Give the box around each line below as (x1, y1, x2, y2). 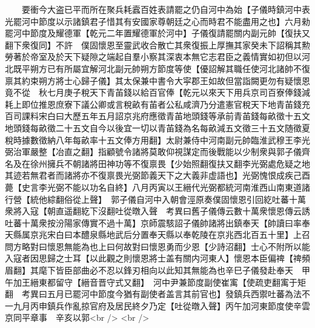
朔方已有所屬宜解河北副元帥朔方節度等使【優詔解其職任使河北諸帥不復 (30, 62, 310, 74)
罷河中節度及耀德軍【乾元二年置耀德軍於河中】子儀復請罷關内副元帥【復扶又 (5, 27, 310, 39)
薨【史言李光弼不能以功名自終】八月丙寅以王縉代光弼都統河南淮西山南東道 (5, 180, 302, 193)
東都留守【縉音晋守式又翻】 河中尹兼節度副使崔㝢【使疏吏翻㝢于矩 (38, 275, 306, 288)
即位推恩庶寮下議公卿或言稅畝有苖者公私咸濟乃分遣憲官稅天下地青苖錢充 (21, 97, 310, 110)
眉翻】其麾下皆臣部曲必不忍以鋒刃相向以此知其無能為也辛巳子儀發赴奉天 (5, 264, 293, 277)
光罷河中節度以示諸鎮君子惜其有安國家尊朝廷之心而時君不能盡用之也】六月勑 (5, 15, 310, 27)
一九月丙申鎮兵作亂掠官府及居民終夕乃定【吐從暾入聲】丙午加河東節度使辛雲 (5, 299, 310, 312)
